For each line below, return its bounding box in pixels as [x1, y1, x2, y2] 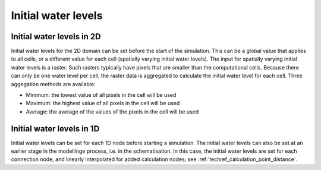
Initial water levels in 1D [11, 124, 100, 134]
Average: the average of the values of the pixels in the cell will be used [26, 108, 199, 115]
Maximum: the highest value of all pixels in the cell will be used [26, 100, 180, 107]
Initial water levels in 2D [11, 32, 101, 42]
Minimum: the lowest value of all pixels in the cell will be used [26, 92, 177, 99]
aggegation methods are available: [11, 80, 96, 87]
